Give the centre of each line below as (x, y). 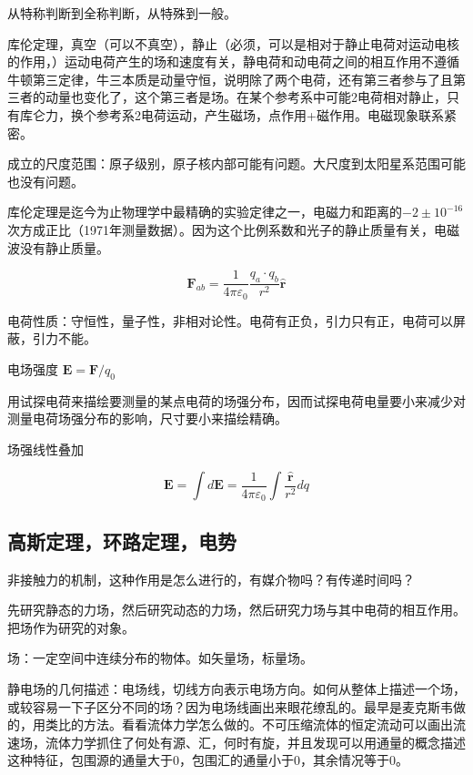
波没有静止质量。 (58, 247)
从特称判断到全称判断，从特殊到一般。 (122, 13)
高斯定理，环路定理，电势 (122, 540)
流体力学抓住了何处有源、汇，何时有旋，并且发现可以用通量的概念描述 (255, 742)
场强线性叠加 (45, 449)
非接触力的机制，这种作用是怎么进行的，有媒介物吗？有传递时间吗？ (211, 579)
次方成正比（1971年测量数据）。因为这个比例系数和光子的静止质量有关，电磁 (233, 229)
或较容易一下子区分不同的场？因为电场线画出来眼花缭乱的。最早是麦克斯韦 (230, 706)
